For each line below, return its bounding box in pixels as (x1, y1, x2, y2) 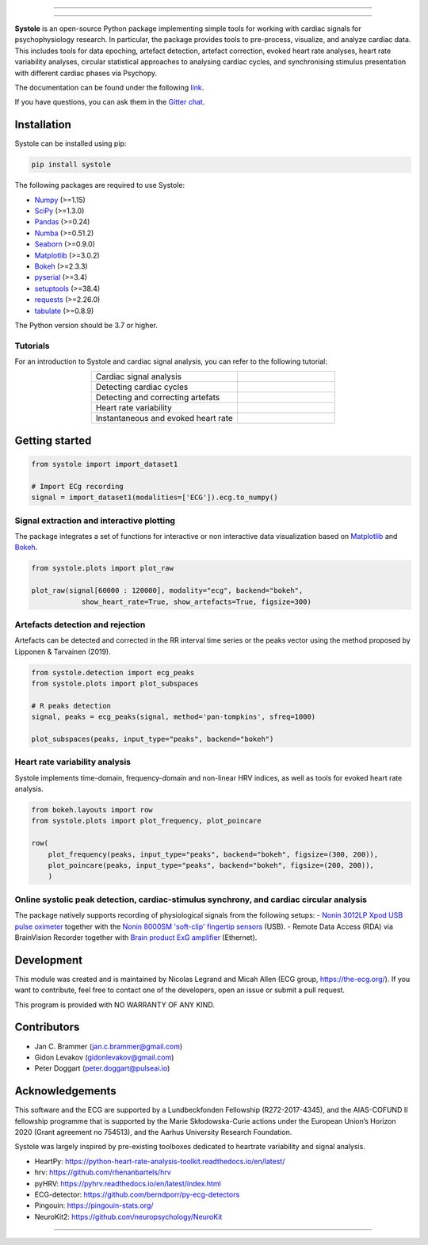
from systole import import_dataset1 (31, 460, 178, 469)
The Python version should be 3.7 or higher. (14, 320, 158, 330)
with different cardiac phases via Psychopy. (14, 68, 158, 78)
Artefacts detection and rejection (14, 619, 146, 630)
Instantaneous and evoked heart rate (95, 413, 233, 424)
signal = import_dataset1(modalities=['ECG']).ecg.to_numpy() (31, 493, 278, 502)
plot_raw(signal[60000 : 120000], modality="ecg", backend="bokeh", (31, 586, 304, 595)
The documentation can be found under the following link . (14, 82, 204, 92)
